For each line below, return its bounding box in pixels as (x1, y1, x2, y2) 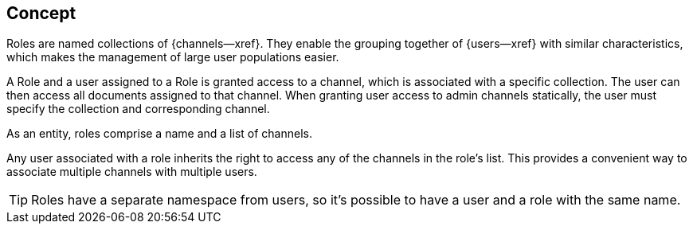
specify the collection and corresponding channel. (6, 102, 270, 116)
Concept (6, 3, 76, 23)
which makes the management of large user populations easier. (6, 50, 339, 64)
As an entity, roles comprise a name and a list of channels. (6, 127, 312, 141)
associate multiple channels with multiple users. (6, 165, 257, 179)
